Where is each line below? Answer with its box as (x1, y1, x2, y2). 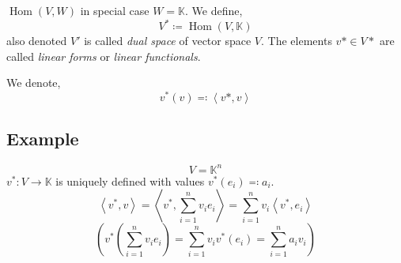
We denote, (6, 74, 61, 91)
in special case (80, 2, 149, 18)
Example (6, 126, 79, 151)
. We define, (185, 2, 243, 18)
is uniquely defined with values (55, 172, 205, 189)
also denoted (6, 32, 67, 49)
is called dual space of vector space (84, 32, 252, 49)
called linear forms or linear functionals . (6, 47, 201, 64)
